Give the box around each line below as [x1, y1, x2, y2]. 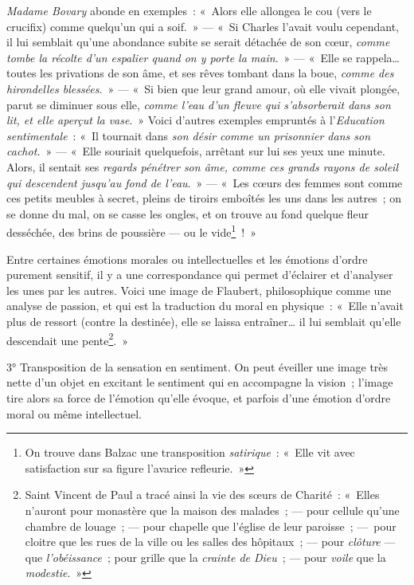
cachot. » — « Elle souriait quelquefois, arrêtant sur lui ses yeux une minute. [6, 143, 385, 159]
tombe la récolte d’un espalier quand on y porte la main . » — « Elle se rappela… [6, 49, 400, 65]
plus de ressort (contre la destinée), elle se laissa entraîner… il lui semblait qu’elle [6, 312, 401, 329]
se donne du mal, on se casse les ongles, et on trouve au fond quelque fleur [6, 205, 369, 222]
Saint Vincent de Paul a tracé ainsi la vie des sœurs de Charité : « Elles [25, 486, 380, 503]
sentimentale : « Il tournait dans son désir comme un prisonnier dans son [6, 127, 371, 143]
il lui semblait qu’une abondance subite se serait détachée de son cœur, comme [6, 33, 390, 50]
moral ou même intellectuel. [6, 405, 142, 422]
